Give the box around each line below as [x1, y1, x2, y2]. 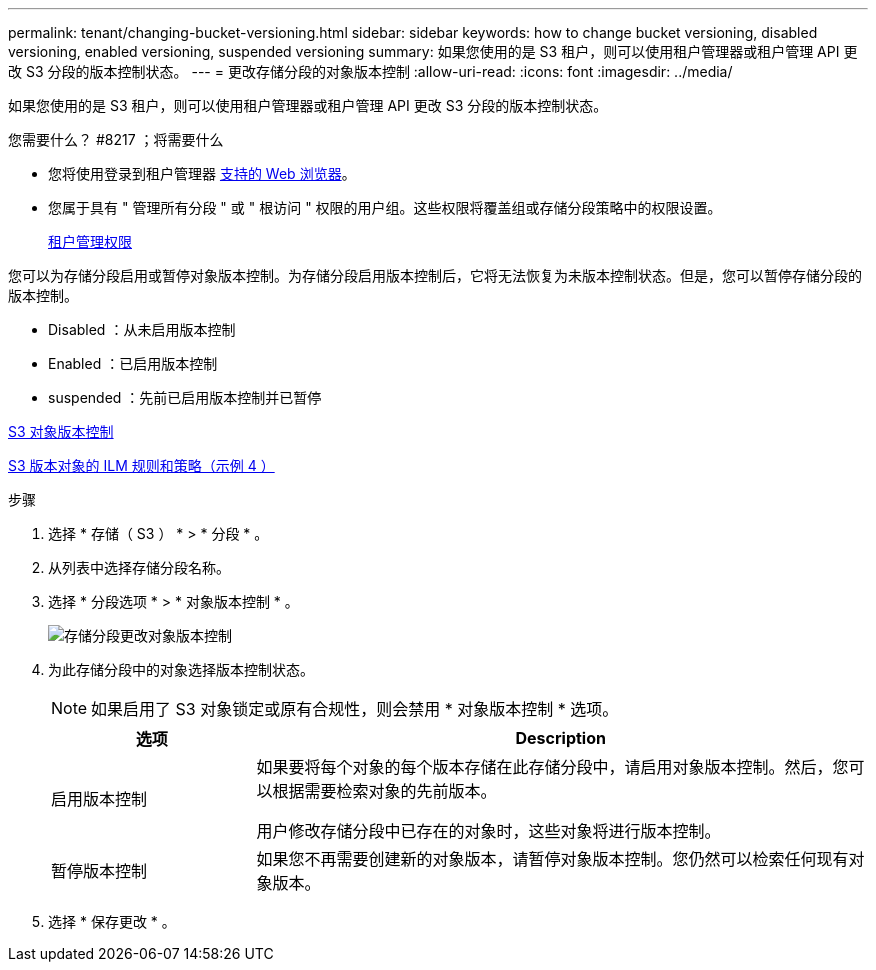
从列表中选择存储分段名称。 [48, 559, 230, 576]
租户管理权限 [48, 233, 132, 250]
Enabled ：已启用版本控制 [48, 355, 218, 372]
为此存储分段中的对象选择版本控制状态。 [48, 661, 314, 678]
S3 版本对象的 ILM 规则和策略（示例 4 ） [8, 457, 275, 474]
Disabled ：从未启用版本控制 [48, 321, 236, 338]
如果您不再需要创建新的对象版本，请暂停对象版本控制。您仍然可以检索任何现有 [256, 849, 849, 869]
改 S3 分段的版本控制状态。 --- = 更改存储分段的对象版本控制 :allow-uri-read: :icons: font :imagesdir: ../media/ [8, 63, 733, 80]
